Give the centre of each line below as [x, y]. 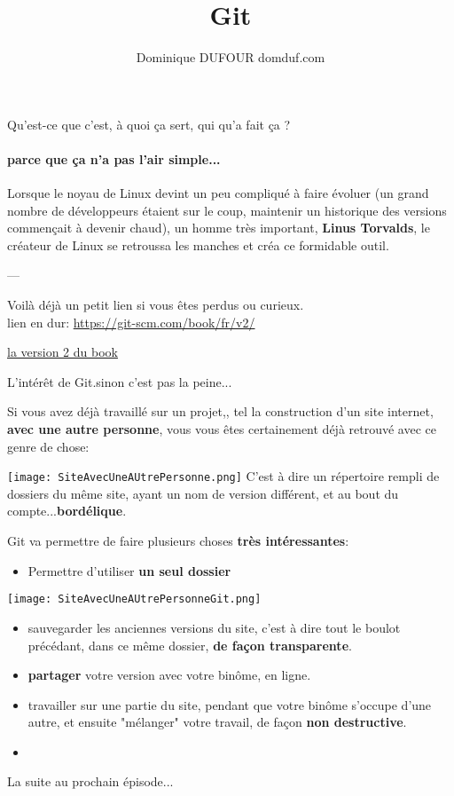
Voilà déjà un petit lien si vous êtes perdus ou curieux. [156, 305]
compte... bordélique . [67, 511]
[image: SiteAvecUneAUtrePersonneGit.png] [134, 599]
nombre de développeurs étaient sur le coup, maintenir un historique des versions [227, 210]
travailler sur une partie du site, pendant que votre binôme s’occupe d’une [230, 704]
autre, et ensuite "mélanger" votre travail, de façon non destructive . [217, 722]
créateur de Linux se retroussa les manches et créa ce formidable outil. [198, 244]
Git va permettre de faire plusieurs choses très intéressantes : [178, 541]
